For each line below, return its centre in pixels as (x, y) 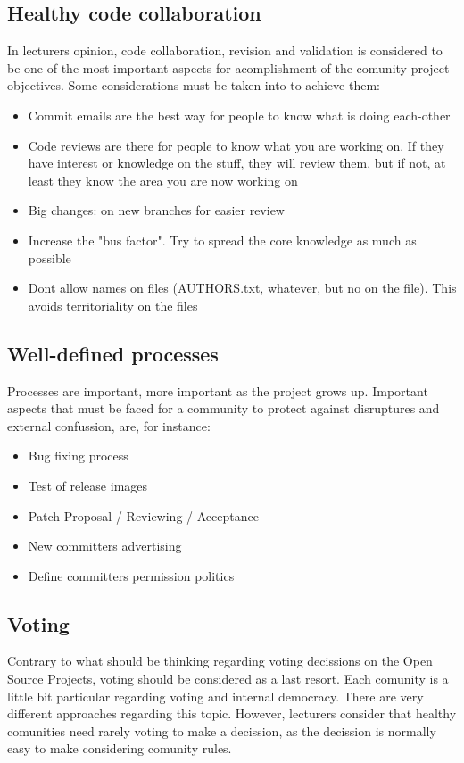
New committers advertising (105, 546)
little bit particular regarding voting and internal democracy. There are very (215, 696)
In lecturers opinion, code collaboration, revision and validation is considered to (225, 50)
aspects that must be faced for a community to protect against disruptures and (224, 408)
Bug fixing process (78, 456)
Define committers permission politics (131, 575)
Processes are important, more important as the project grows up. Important (218, 390)
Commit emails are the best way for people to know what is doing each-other (239, 115)
